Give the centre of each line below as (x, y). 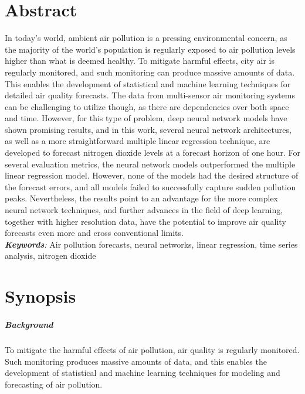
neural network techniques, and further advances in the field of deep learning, (144, 210)
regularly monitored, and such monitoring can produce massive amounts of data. (150, 72)
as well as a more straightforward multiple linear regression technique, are (138, 141)
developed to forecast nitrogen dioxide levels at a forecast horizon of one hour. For (152, 153)
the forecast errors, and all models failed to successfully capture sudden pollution (150, 186)
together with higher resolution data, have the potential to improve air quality (145, 221)
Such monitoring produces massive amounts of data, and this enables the (136, 361)
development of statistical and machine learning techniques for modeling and (143, 373)
